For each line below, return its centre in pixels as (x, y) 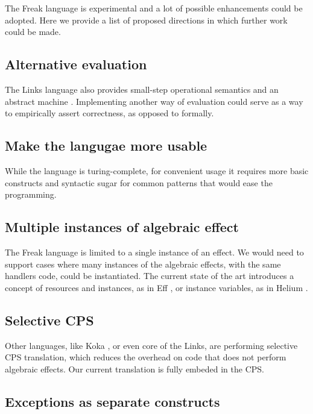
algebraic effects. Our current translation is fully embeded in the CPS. (134, 369)
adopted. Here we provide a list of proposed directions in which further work (146, 20)
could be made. (33, 32)
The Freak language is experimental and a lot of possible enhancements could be (154, 8)
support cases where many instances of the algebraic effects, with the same (143, 264)
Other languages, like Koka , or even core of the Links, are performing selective (151, 345)
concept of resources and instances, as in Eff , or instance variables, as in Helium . (156, 287)
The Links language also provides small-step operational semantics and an (142, 89)
